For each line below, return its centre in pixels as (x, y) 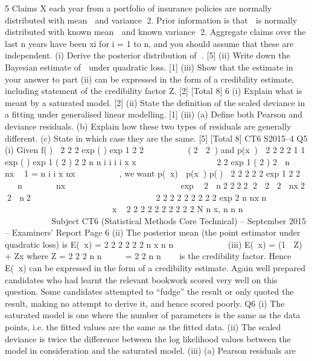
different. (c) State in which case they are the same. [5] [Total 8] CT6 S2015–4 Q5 (156, 138)
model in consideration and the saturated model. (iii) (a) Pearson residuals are (150, 350)
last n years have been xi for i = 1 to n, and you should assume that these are (149, 43)
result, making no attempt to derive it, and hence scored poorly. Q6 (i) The (145, 303)
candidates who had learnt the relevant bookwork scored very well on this (141, 279)
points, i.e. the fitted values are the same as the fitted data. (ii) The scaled (143, 327)
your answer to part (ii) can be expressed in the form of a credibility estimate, (150, 79)
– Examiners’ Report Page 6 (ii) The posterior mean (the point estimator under (153, 232)
